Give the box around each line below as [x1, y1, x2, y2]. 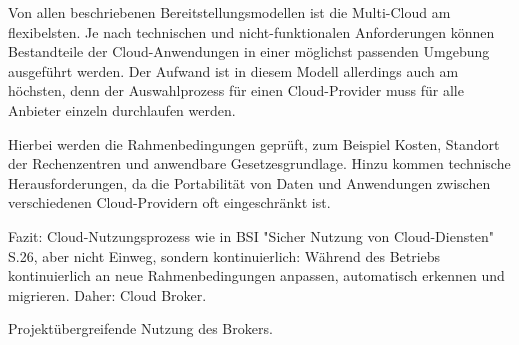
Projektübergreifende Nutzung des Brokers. [8, 318, 273, 339]
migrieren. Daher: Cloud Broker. [8, 284, 207, 305]
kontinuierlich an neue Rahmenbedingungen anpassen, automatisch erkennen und [8, 265, 505, 286]
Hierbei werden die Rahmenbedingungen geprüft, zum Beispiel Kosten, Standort [8, 133, 500, 154]
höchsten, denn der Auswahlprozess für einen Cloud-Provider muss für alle [8, 80, 464, 101]
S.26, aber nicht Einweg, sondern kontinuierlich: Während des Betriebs [8, 245, 441, 266]
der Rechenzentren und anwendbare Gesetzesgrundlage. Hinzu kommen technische [8, 153, 511, 174]
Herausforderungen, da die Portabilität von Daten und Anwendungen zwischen [8, 172, 491, 193]
